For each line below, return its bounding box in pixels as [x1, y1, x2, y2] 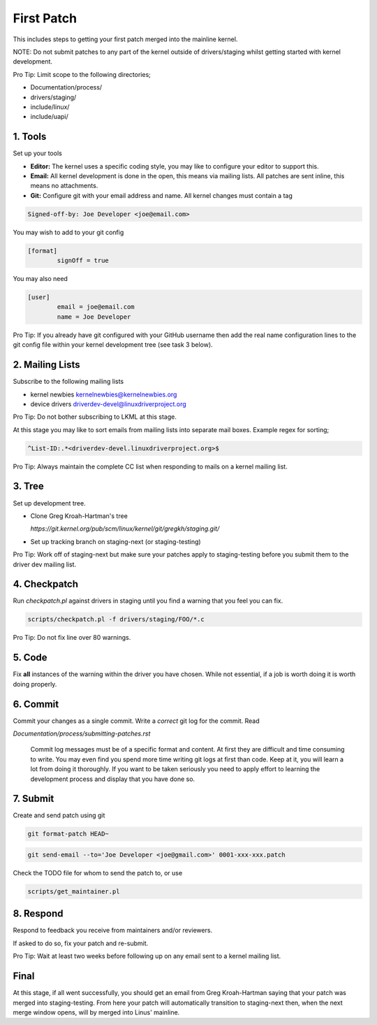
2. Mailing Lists [13, 359, 80, 371]
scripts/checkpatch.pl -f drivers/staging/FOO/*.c [27, 615, 205, 624]
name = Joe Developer [57, 313, 131, 321]
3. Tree [13, 480, 45, 492]
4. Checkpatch [13, 578, 79, 590]
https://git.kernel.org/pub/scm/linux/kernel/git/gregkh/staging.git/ [30, 524, 220, 533]
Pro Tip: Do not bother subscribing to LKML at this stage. [13, 413, 177, 421]
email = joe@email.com [57, 303, 135, 311]
